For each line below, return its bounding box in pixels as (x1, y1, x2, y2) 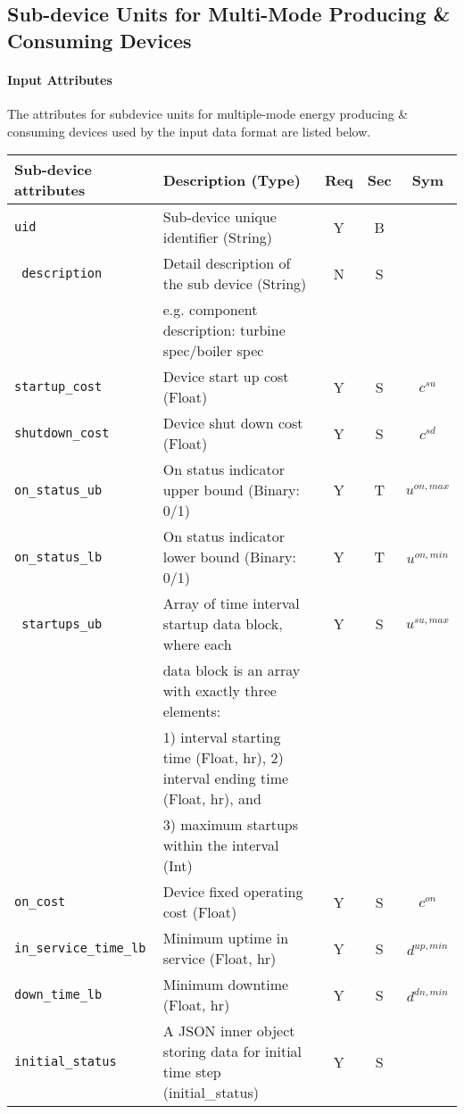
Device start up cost (162, 366, 289, 387)
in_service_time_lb (14, 941, 146, 956)
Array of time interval (162, 593, 300, 614)
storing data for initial (162, 1041, 302, 1062)
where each (162, 634, 232, 655)
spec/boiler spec (162, 340, 264, 362)
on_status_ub (14, 482, 103, 497)
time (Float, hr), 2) (162, 747, 284, 769)
